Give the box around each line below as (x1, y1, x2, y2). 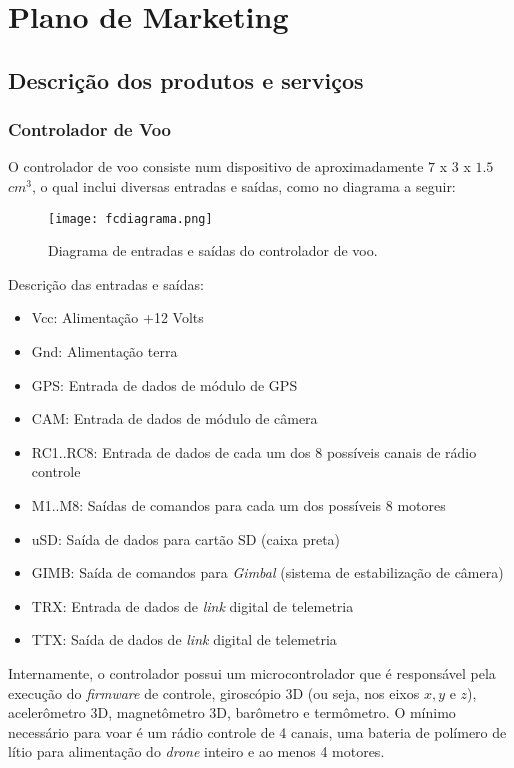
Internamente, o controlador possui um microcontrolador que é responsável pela (8, 662, 496, 683)
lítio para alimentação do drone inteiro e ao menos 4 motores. (8, 741, 385, 762)
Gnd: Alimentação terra (31, 341, 178, 361)
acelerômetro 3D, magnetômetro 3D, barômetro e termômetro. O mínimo (8, 702, 456, 723)
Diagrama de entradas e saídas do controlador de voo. (48, 240, 378, 261)
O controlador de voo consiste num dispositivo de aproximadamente (8, 156, 424, 177)
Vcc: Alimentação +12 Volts (31, 307, 204, 328)
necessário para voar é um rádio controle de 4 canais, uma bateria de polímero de (8, 721, 507, 742)
